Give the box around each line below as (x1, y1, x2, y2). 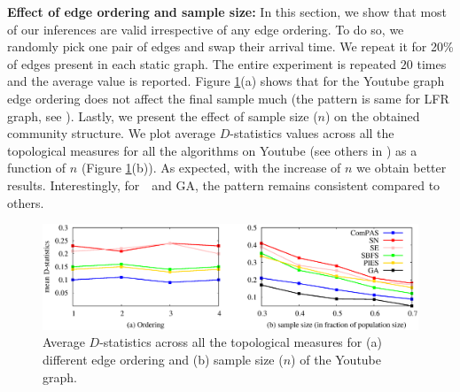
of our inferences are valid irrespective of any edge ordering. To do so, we (7, 19, 404, 38)
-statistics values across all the (230, 124, 394, 142)
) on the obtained (325, 106, 420, 125)
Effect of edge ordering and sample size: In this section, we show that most (7, 3, 448, 20)
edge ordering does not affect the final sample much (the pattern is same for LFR (7, 88, 449, 107)
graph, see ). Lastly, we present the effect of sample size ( (7, 106, 318, 125)
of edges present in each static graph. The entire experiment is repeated (7, 54, 397, 73)
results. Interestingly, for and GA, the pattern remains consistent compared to (7, 175, 441, 194)
